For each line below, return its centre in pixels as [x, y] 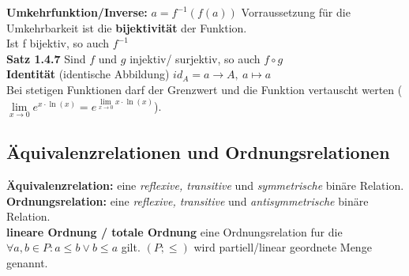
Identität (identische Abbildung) [88, 74]
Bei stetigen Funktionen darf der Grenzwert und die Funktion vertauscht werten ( [204, 89]
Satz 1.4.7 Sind [46, 58]
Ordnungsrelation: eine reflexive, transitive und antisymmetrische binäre [188, 200]
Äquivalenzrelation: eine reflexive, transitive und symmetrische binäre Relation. [205, 185]
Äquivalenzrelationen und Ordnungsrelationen [198, 152]
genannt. [27, 263]
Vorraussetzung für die [296, 12]
